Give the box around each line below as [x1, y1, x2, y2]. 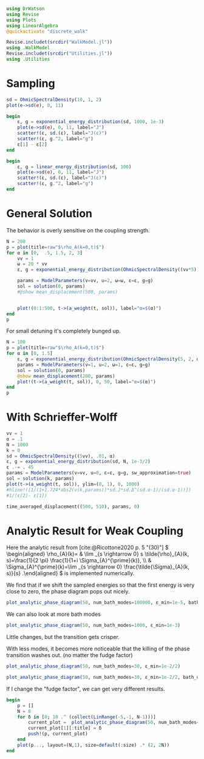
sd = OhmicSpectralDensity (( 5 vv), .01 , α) [6, 453, 115, 459]
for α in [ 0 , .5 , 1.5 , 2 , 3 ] [6, 249, 83, 256]
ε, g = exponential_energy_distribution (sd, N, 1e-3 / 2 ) [6, 459, 151, 465]
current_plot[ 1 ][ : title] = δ [28, 725, 102, 731]
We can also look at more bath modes [6, 610, 101, 618]
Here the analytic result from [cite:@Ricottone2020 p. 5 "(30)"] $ [6, 544, 169, 552]
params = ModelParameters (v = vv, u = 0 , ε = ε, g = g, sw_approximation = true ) [6, 470, 191, 476]
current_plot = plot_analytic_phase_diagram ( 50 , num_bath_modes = [28, 720, 200, 726]
